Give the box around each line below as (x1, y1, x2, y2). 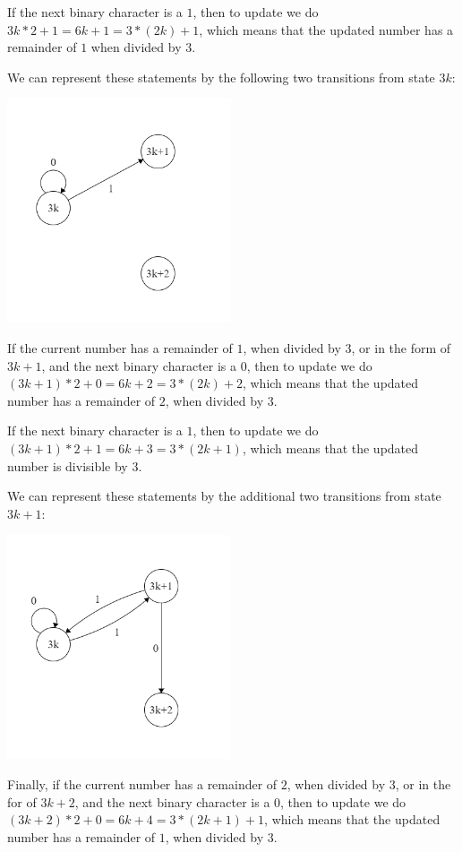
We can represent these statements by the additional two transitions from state (7, 486, 441, 505)
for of (7, 792, 37, 811)
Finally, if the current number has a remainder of (7, 774, 278, 793)
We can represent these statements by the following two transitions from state (7, 67, 435, 86)
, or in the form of (351, 338, 451, 357)
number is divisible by (7, 456, 128, 475)
